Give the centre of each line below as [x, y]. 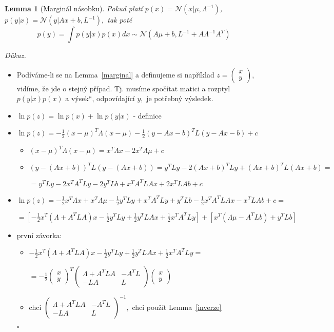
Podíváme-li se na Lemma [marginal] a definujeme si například [115, 74]
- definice [147, 115]
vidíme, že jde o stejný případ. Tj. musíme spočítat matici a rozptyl [123, 88]
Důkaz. [15, 55]
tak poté [120, 19]
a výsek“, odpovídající [100, 98]
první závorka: [39, 235]
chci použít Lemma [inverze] [177, 307]
